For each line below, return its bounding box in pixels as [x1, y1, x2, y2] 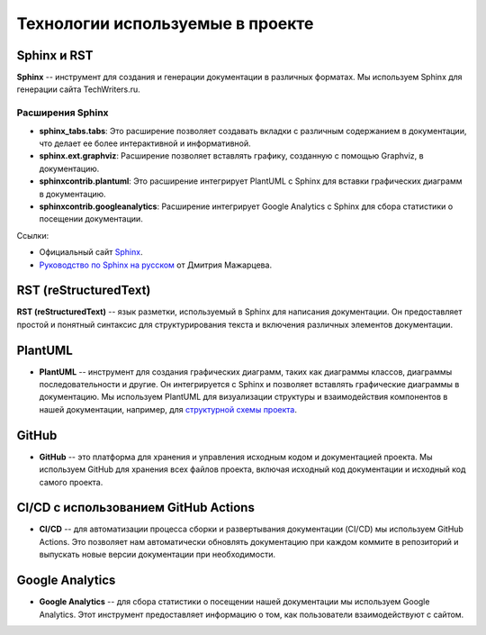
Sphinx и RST [16, 48, 94, 63]
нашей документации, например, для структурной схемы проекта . [39, 404, 297, 414]
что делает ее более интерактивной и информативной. [39, 138, 251, 149]
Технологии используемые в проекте [16, 14, 314, 33]
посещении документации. [39, 213, 143, 224]
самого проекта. [39, 476, 103, 487]
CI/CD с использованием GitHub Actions [16, 500, 256, 515]
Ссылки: [16, 230, 49, 240]
